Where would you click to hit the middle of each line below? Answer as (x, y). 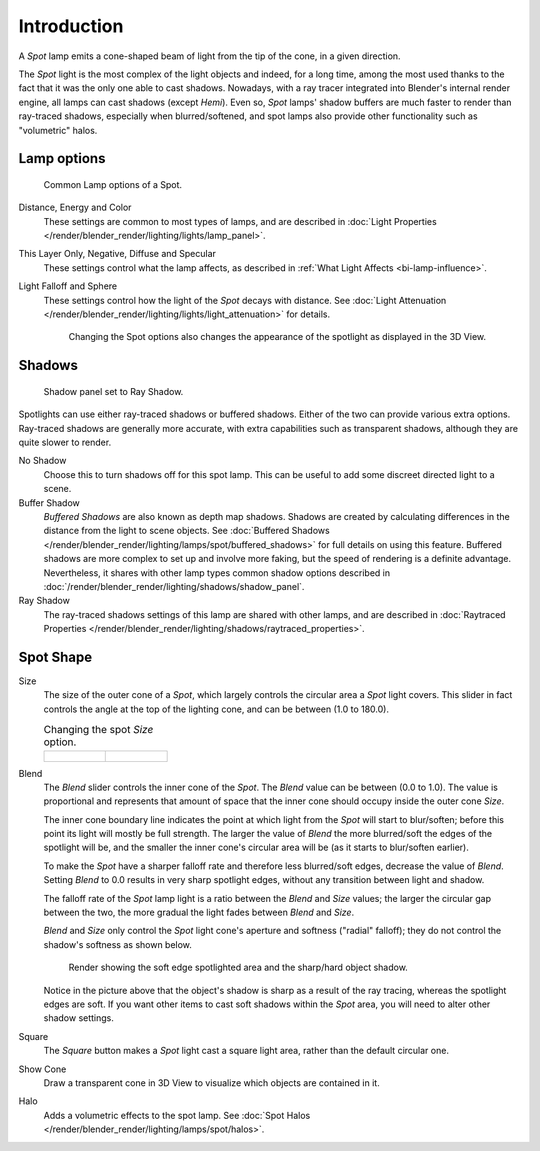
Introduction (71, 26)
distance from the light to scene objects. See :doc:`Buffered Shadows (186, 531)
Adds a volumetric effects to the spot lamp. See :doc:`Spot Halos (177, 1115)
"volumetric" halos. (58, 130)
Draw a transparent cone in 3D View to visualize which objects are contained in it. (211, 1082)
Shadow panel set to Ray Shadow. (113, 391)
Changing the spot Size (98, 730)
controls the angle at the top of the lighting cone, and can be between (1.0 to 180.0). (216, 709)
